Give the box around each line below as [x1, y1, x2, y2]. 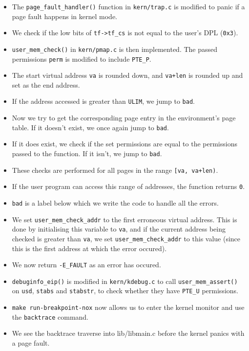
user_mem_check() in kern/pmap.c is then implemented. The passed [12, 44, 218, 54]
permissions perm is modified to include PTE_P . [12, 53, 151, 64]
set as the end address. [12, 79, 80, 90]
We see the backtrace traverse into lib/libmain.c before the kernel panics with [12, 328, 245, 338]
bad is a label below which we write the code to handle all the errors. [12, 197, 219, 208]
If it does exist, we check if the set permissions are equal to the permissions [12, 139, 237, 149]
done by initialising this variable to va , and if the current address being [12, 224, 226, 234]
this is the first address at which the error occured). [12, 243, 167, 253]
